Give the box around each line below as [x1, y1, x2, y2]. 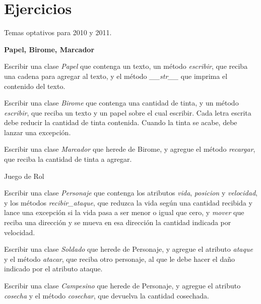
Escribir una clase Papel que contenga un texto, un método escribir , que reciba [4, 61, 248, 71]
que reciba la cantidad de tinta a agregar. [4, 154, 132, 164]
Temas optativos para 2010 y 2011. [4, 27, 112, 38]
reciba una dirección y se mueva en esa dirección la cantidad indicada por [4, 217, 231, 228]
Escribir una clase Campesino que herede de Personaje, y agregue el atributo [4, 280, 241, 290]
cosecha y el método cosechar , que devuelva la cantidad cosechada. [4, 290, 209, 300]
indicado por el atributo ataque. [4, 263, 103, 274]
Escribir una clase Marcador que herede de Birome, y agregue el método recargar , [4, 144, 255, 154]
